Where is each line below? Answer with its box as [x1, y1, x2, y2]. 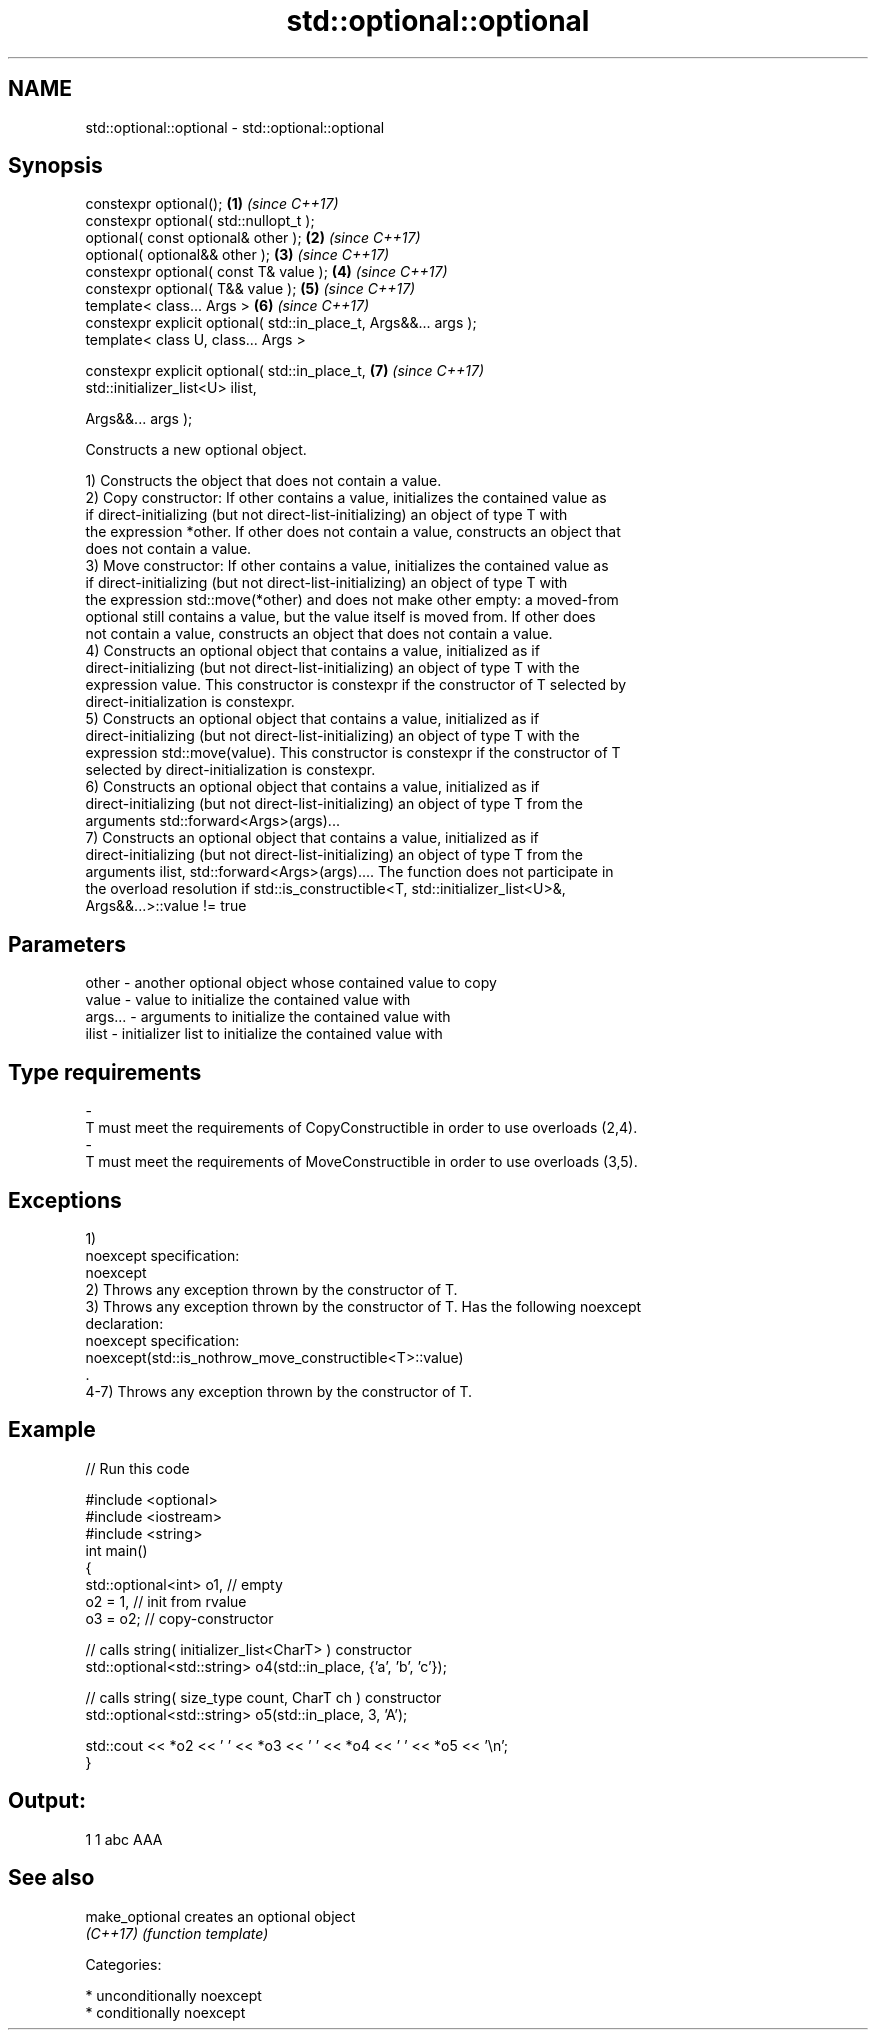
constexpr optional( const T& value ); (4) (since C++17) [85, 263, 448, 281]
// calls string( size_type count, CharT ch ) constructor [85, 1688, 442, 1706]
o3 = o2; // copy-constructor [85, 1609, 274, 1627]
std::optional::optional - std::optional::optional [85, 118, 385, 136]
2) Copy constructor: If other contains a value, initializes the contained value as [85, 489, 607, 507]
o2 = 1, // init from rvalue [85, 1592, 247, 1610]
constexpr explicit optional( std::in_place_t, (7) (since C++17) [85, 362, 485, 380]
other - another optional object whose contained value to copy [85, 974, 497, 992]
